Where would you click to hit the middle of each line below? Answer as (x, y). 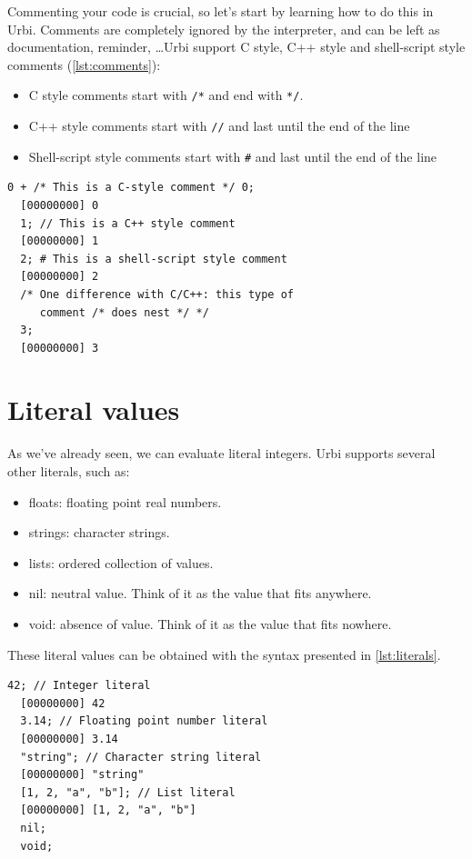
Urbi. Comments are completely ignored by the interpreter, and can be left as (224, 29)
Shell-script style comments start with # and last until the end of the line (233, 156)
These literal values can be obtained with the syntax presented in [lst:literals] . (224, 654)
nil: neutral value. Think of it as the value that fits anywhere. (200, 593)
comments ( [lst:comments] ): (84, 64)
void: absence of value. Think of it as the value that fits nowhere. (210, 623)
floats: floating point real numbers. (125, 501)
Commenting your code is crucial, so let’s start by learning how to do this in (221, 11)
